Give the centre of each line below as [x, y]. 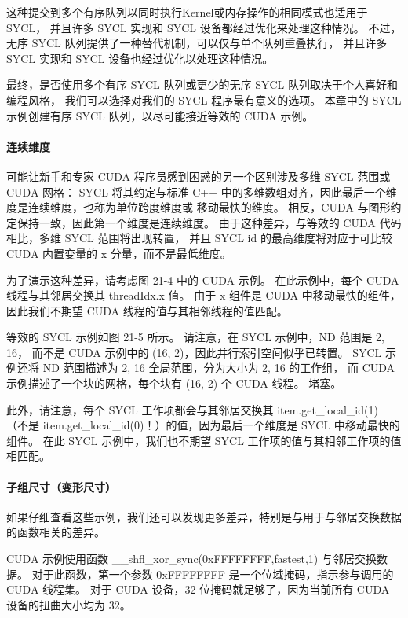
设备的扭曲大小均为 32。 [69, 604]
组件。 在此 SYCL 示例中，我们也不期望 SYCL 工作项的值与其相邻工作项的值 [204, 440]
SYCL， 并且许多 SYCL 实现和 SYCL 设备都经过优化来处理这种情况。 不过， [204, 27]
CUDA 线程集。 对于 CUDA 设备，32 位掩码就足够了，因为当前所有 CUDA [198, 589]
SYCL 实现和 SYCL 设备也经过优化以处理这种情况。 [140, 58]
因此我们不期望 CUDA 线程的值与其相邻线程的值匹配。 [147, 310]
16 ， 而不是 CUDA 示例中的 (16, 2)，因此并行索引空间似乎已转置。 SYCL [194, 352]
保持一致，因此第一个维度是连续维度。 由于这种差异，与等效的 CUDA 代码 [209, 222]
